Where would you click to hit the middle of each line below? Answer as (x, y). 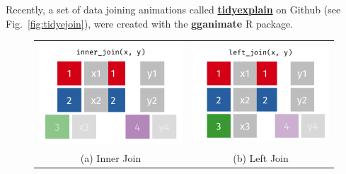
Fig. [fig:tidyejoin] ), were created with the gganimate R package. (150, 23)
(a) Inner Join (111, 157)
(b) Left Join (261, 157)
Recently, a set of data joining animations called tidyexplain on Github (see (173, 9)
